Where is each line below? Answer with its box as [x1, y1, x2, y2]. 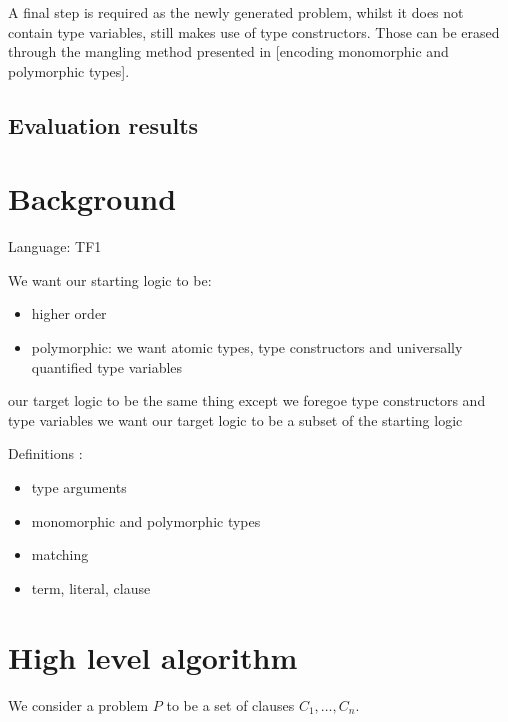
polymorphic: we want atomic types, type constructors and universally [31, 337, 463, 358]
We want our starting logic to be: [8, 269, 212, 290]
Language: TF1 [8, 236, 102, 257]
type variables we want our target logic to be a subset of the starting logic [8, 409, 463, 430]
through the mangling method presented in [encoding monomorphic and [8, 41, 449, 62]
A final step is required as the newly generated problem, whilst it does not [8, 2, 464, 22]
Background [8, 178, 177, 219]
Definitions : [8, 443, 83, 464]
